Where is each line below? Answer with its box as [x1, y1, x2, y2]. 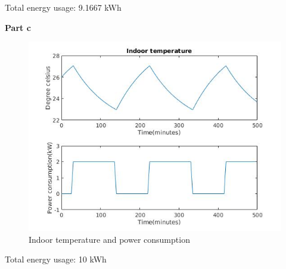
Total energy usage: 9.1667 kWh [5, 1, 122, 13]
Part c [5, 21, 31, 33]
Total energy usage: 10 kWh [5, 253, 107, 265]
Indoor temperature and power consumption [29, 233, 190, 245]
